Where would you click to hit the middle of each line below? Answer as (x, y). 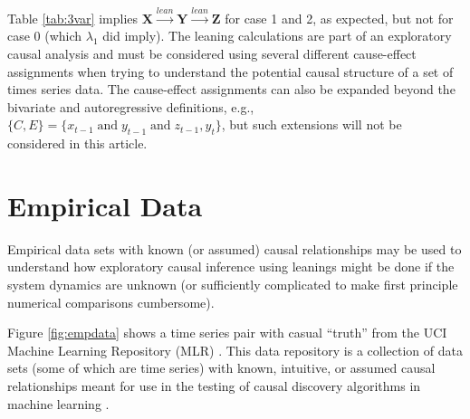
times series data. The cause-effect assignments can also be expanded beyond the (231, 89)
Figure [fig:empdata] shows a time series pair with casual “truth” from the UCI (227, 333)
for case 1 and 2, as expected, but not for (339, 18)
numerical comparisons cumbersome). (111, 302)
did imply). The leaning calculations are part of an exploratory (277, 36)
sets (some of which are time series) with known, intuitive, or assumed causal (221, 368)
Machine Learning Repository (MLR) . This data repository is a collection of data (235, 350)
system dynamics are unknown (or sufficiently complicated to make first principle (233, 285)
